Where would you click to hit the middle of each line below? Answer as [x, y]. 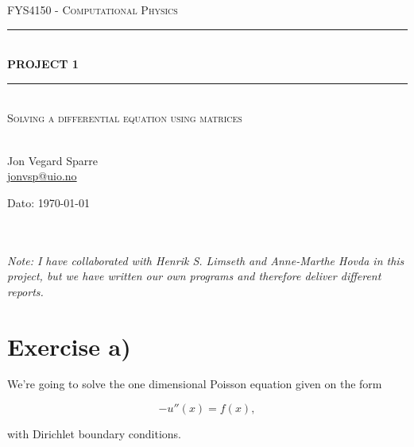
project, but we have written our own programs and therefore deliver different [194, 276]
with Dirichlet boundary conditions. [94, 434]
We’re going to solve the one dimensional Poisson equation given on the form [195, 384]
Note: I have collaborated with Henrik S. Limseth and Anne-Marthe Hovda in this [206, 260]
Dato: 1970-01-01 [49, 202]
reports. [25, 291]
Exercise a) [69, 346]
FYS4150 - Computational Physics [93, 10]
